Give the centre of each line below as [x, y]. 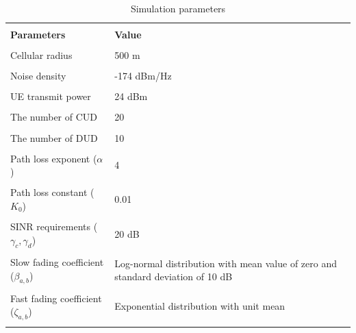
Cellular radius [41, 55]
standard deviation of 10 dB [174, 276]
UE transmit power [51, 96]
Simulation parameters [178, 8]
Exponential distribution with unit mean [200, 306]
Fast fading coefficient [56, 298]
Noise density [38, 76]
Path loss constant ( [52, 192]
